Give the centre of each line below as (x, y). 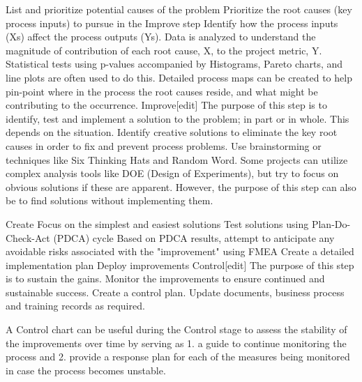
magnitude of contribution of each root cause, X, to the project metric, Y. (164, 50)
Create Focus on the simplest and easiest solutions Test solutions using (157, 223)
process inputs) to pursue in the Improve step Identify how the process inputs (172, 23)
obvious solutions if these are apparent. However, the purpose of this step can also (181, 186)
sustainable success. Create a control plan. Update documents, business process (175, 292)
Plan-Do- (331, 223)
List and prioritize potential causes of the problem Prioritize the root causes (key (179, 9)
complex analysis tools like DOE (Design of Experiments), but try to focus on (172, 173)
